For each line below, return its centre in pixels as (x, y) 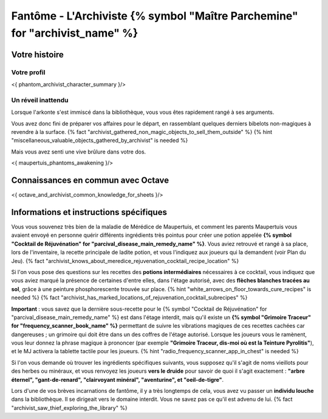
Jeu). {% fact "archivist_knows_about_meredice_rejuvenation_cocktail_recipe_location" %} (125, 261)
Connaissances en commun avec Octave (90, 181)
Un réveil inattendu (40, 100)
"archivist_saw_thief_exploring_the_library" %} (69, 407)
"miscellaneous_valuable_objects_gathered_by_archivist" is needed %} (100, 141)
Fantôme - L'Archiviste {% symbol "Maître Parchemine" (155, 16)
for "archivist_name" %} (75, 33)
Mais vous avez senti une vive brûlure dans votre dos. (79, 152)
